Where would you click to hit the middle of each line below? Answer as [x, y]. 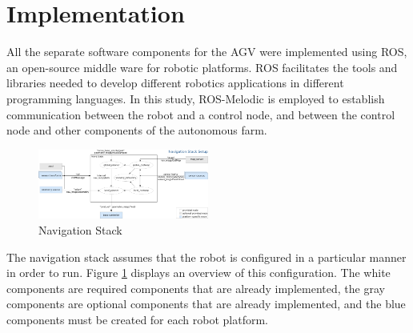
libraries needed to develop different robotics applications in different [175, 83]
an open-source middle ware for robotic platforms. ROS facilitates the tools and [202, 67]
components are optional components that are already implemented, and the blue [206, 304]
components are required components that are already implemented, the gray [196, 288]
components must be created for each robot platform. [137, 319]
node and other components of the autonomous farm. [137, 130]
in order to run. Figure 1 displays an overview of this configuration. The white [198, 273]
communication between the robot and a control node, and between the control [201, 114]
